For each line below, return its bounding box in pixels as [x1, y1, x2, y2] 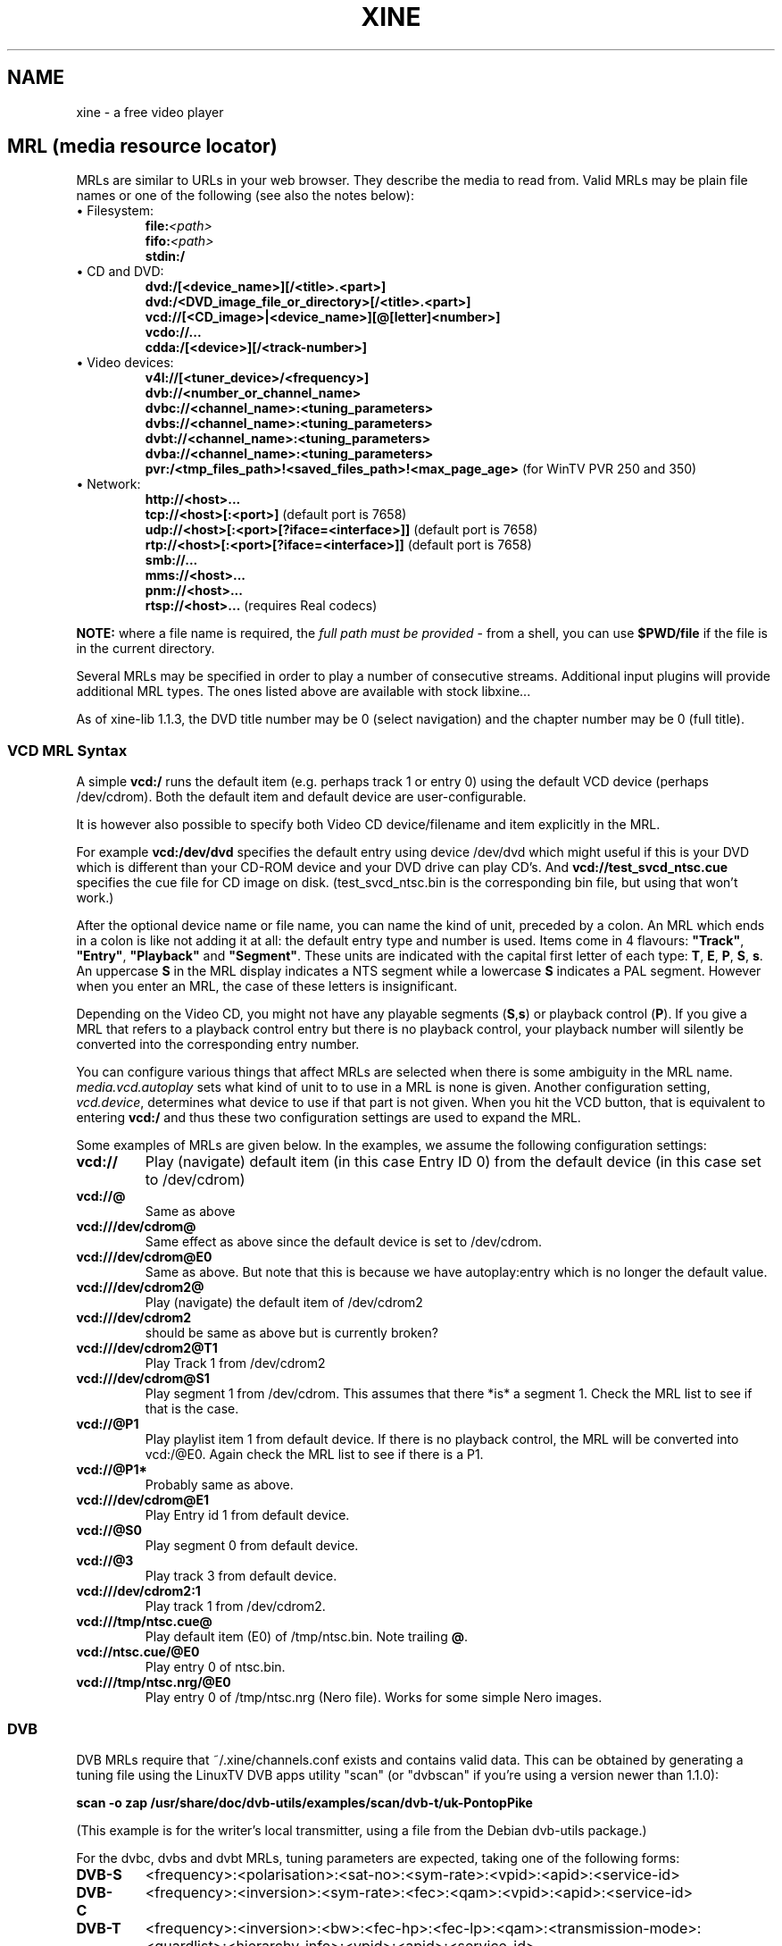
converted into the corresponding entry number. [76, 1036, 360, 1053]
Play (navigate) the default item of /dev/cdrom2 [145, 1295, 423, 1311]
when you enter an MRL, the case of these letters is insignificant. [76, 978, 458, 994]
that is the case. [145, 1401, 239, 1417]
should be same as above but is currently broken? [145, 1325, 438, 1341]
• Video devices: [76, 355, 174, 371]
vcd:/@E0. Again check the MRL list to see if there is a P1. [145, 1447, 484, 1463]
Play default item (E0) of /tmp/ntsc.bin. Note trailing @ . [145, 1629, 468, 1645]
